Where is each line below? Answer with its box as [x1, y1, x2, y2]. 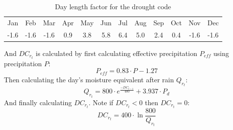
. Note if [88, 97, 114, 107]
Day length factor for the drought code [55, 1, 171, 11]
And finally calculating [4, 97, 72, 107]
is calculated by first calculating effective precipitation [36, 48, 197, 58]
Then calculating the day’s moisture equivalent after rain [4, 74, 174, 84]
